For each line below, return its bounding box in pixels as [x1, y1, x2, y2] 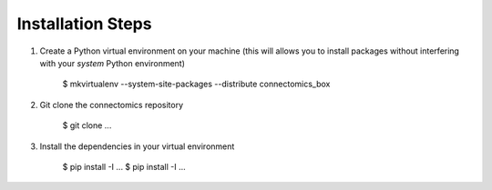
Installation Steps [16, 14, 152, 34]
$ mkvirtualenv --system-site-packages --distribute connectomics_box [62, 78, 331, 90]
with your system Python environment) [39, 57, 186, 68]
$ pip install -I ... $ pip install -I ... [62, 161, 186, 172]
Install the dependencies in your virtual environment [39, 141, 235, 152]
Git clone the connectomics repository [39, 99, 184, 110]
